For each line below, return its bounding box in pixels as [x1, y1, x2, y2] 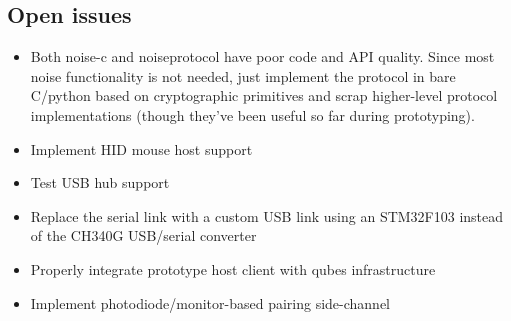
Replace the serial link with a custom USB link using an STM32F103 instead [30, 205, 504, 226]
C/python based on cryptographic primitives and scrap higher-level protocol [30, 85, 498, 106]
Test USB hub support [30, 172, 170, 193]
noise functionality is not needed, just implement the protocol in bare [30, 65, 456, 86]
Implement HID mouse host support [30, 138, 253, 159]
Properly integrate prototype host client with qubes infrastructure [30, 258, 436, 279]
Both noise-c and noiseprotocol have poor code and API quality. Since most [30, 46, 495, 67]
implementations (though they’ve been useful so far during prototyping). [30, 104, 475, 125]
